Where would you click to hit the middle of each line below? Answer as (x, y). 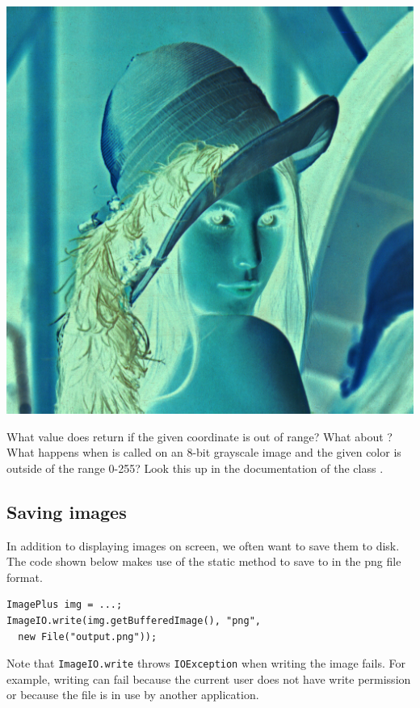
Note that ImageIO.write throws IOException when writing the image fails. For (206, 663)
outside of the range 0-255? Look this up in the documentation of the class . (195, 468)
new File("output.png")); (88, 636)
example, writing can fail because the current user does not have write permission (209, 678)
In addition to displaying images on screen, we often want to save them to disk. (203, 545)
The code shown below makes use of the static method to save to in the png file (204, 561)
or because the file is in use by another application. (133, 695)
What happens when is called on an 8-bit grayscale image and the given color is (204, 452)
